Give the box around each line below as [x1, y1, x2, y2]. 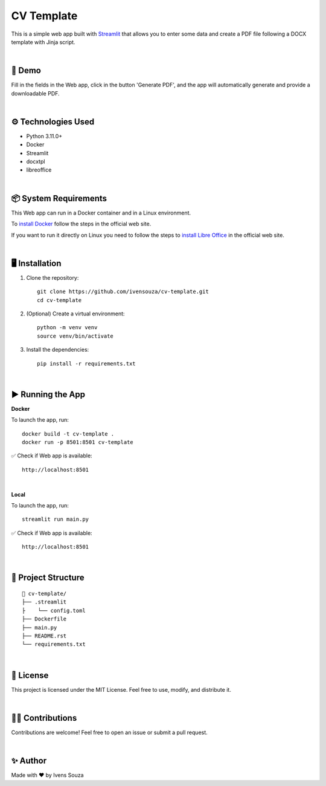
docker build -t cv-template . [22, 430, 115, 437]
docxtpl [26, 158, 45, 166]
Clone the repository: [26, 274, 79, 281]
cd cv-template [37, 297, 82, 303]
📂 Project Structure [11, 573, 85, 583]
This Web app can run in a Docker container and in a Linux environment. [11, 209, 191, 216]
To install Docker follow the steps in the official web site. [11, 221, 152, 228]
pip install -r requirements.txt [37, 360, 136, 367]
